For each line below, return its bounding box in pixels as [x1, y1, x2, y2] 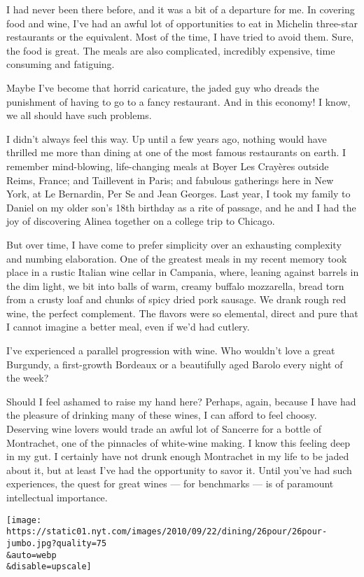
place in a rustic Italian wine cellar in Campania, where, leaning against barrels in [6, 265, 359, 279]
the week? [6, 370, 49, 385]
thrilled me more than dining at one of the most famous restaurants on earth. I [6, 145, 346, 160]
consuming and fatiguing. [6, 57, 115, 71]
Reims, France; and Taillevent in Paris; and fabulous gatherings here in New [6, 172, 334, 187]
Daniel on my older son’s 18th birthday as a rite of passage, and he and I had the [6, 200, 356, 214]
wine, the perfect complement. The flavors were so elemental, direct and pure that [6, 305, 358, 320]
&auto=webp [6, 550, 57, 560]
